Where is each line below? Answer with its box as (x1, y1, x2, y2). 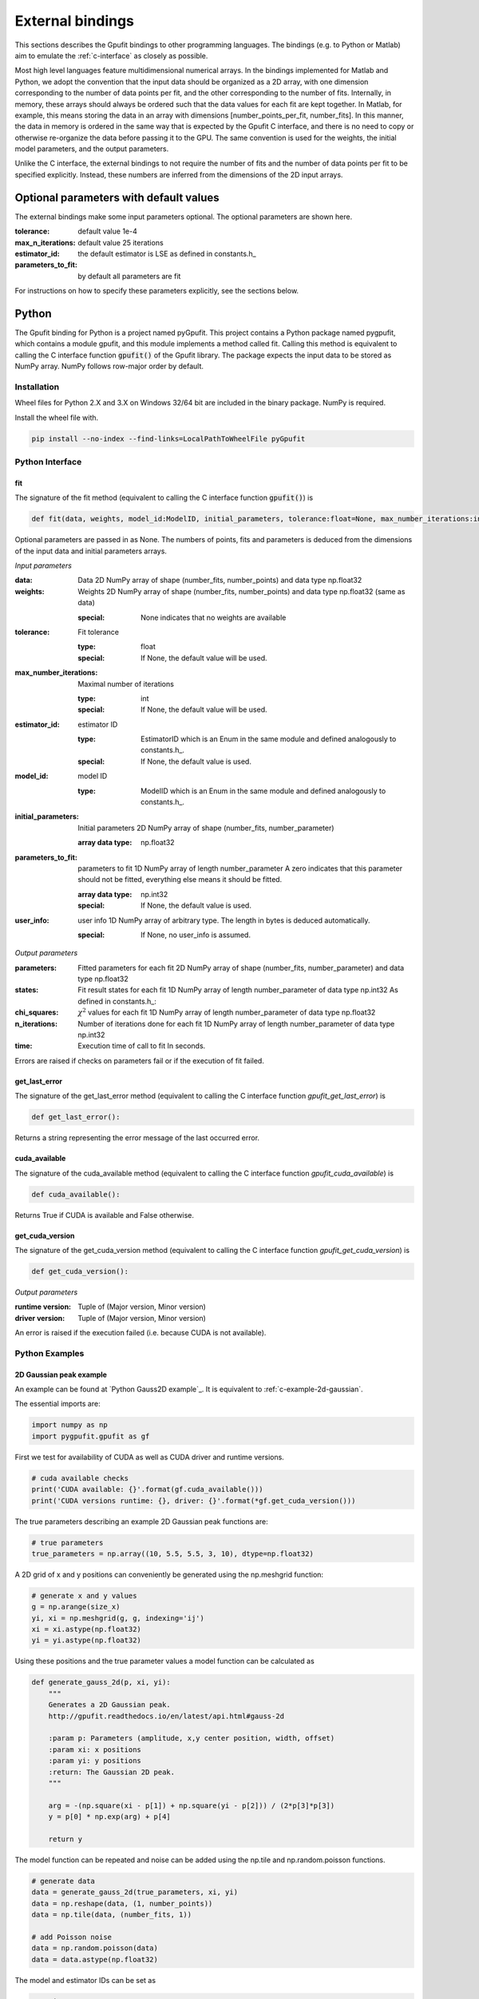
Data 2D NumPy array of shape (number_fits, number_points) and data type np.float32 (77, 576, 362, 585)
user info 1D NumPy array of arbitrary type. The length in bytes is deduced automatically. (77, 916, 370, 925)
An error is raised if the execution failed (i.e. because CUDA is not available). (14, 1328, 267, 1338)
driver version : (14, 1313, 65, 1323)
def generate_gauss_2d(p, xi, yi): (31, 1678, 171, 1687)
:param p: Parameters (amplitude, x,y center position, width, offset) (48, 1734, 335, 1743)
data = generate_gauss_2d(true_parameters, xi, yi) (31, 1888, 239, 1897)
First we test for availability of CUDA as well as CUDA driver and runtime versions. (14, 1452, 285, 1462)
